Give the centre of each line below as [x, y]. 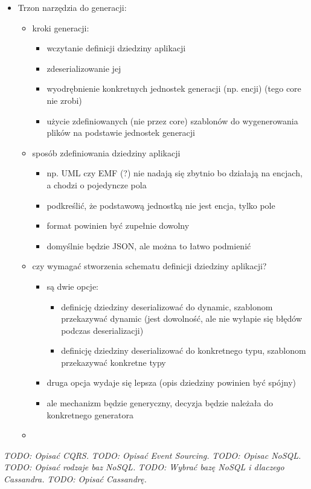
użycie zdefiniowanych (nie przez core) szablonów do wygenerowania [172, 120]
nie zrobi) [64, 100]
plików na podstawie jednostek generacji [121, 133]
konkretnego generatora [90, 414]
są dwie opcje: [73, 286]
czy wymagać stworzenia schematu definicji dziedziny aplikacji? [149, 266]
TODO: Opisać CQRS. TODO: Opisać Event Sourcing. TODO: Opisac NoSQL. [152, 455]
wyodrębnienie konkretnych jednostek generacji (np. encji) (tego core [174, 88]
